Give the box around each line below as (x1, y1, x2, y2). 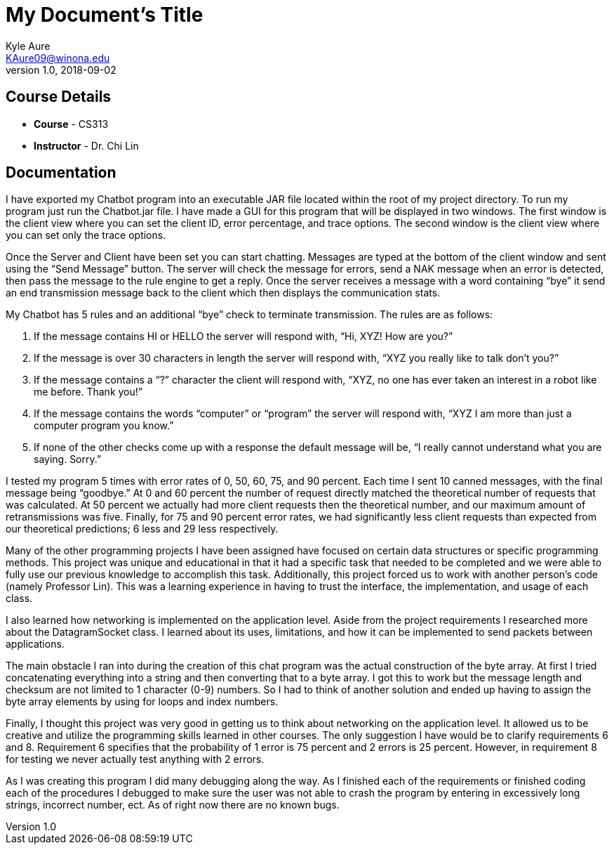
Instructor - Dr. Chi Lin (34, 139, 139, 152)
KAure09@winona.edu (6, 51, 110, 64)
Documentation (6, 164, 116, 182)
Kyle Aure (6, 39, 51, 52)
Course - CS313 (34, 117, 109, 130)
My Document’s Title (6, 3, 203, 27)
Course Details (6, 88, 112, 106)
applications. (6, 638, 65, 650)
